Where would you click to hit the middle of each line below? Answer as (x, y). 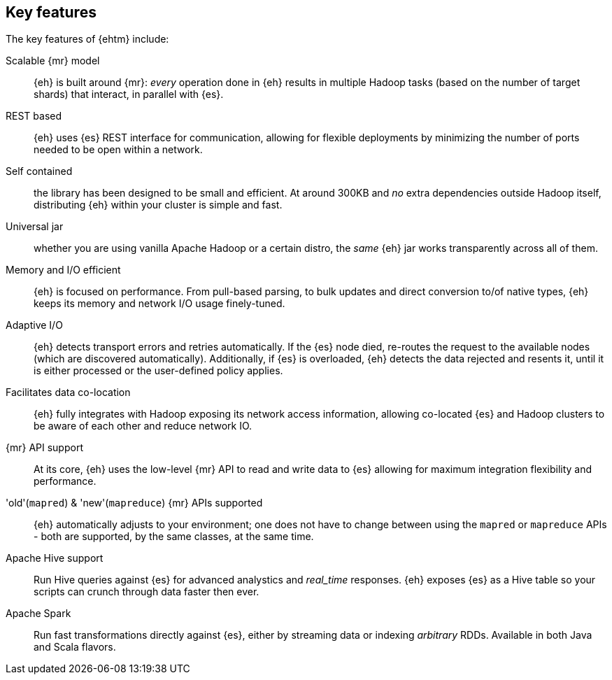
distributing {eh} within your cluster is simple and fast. (158, 205)
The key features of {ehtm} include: (87, 39)
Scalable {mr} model (53, 61)
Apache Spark (38, 614)
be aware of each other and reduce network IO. (143, 426)
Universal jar (35, 227)
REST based (34, 116)
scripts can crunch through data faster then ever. (147, 592)
